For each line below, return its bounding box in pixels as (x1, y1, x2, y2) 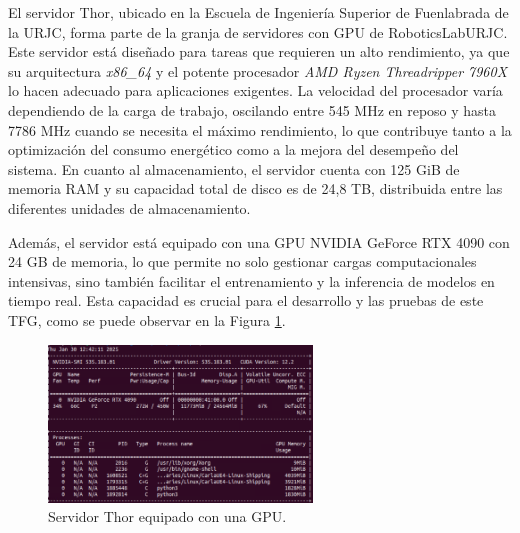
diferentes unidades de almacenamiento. (8, 197, 251, 218)
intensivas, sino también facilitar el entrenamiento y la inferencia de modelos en (8, 270, 495, 291)
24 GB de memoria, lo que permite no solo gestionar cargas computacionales (8, 251, 477, 272)
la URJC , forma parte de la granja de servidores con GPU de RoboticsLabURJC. (8, 21, 508, 42)
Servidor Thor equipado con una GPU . (48, 506, 287, 527)
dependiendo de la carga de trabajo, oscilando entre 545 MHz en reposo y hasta (8, 99, 497, 120)
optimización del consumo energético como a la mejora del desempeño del (8, 139, 459, 160)
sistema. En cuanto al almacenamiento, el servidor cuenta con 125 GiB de (8, 158, 460, 179)
